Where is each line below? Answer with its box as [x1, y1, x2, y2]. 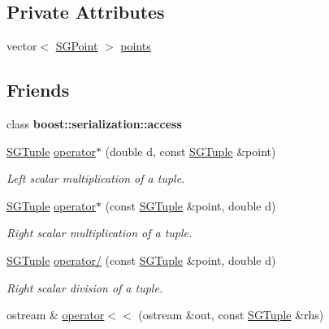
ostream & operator [6, 306, 105, 323]
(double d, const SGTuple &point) [105, 142, 276, 159]
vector [6, 37, 37, 54]
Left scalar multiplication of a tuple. [6, 170, 185, 187]
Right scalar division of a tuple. [6, 279, 163, 296]
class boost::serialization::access [6, 115, 182, 132]
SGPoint [55, 37, 98, 54]
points [120, 37, 151, 54]
